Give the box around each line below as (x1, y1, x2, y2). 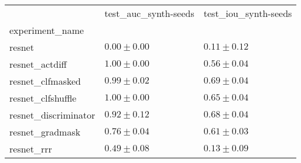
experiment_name (9, 23, 84, 37)
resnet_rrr (9, 142, 52, 155)
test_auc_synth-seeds (104, 6, 194, 20)
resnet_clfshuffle (9, 91, 77, 105)
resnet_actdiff (9, 57, 67, 71)
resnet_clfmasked (9, 74, 81, 88)
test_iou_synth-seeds (203, 6, 292, 20)
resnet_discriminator (9, 108, 95, 122)
